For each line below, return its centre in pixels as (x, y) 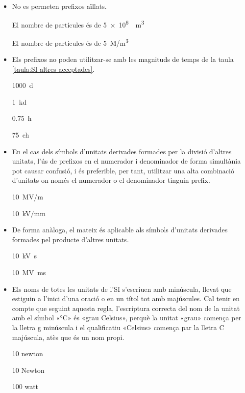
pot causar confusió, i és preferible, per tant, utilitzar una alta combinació (123, 170)
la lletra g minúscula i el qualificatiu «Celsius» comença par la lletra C (118, 327)
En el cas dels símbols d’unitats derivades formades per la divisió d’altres (122, 151)
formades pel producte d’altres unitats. (70, 239)
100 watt (25, 386)
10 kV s (24, 256)
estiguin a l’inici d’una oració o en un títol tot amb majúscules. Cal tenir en (126, 298)
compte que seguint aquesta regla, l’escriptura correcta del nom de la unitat (126, 308)
